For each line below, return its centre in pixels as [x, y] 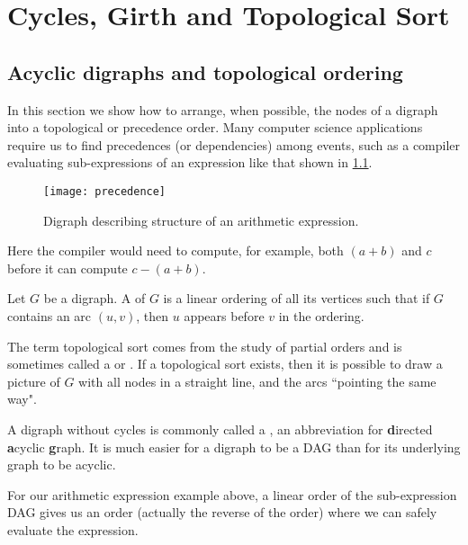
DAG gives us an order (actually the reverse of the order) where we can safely [222, 512]
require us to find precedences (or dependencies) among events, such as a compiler [234, 144]
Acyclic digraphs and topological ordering [205, 71]
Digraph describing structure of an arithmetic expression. [201, 220]
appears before [224, 315]
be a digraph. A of [94, 298]
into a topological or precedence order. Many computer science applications [215, 127]
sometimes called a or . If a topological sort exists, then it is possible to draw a [225, 364]
